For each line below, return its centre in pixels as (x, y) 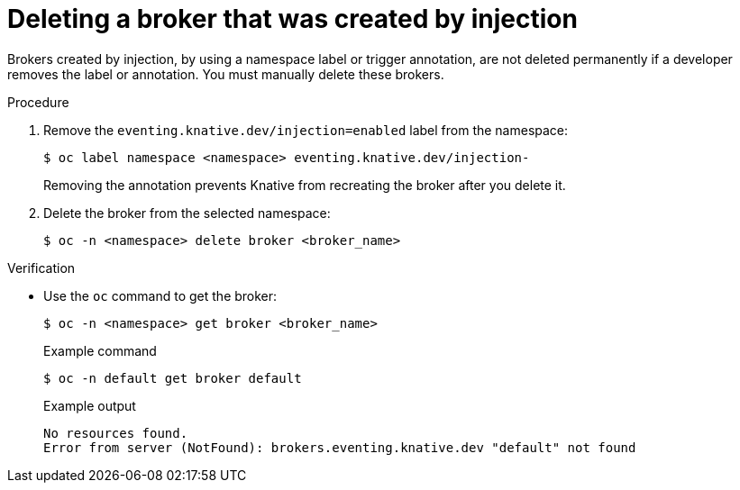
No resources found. (116, 433)
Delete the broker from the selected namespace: (187, 213)
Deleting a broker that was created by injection (292, 19)
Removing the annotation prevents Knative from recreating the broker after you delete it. (305, 185)
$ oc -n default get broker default (173, 378)
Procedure (38, 102)
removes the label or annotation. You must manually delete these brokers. (226, 74)
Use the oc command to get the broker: (160, 295)
